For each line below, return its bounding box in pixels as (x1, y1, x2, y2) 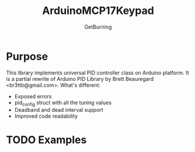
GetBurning (84, 23, 112, 30)
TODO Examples (6, 133, 87, 146)
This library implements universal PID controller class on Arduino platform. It (6, 69, 189, 76)
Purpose (6, 50, 48, 63)
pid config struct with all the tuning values (14, 99, 112, 107)
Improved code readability (14, 112, 78, 120)
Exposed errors (14, 93, 52, 100)
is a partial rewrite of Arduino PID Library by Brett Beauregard (6, 75, 154, 82)
